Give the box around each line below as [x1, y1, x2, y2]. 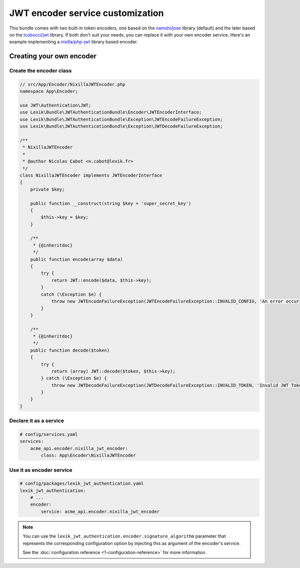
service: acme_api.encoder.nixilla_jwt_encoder [40, 508, 160, 514]
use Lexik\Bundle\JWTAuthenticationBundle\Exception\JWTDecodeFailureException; [19, 123, 223, 129]
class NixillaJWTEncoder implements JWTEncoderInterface [19, 172, 162, 178]
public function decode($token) [30, 347, 110, 353]
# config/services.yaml [19, 431, 78, 437]
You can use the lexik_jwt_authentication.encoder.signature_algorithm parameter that [22, 533, 226, 539]
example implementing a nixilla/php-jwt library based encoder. [9, 39, 138, 45]
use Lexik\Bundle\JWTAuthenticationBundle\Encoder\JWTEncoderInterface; [19, 109, 202, 115]
